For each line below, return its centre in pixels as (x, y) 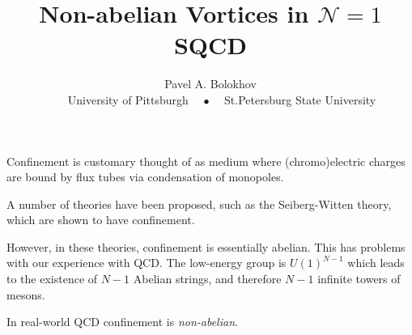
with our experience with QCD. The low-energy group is (147, 263)
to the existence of (52, 279)
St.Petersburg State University (300, 99)
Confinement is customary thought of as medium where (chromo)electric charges (206, 161)
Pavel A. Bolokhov (210, 84)
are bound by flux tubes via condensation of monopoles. (145, 177)
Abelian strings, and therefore (207, 279)
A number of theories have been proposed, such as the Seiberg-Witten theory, (199, 204)
